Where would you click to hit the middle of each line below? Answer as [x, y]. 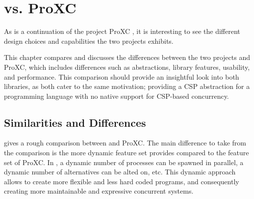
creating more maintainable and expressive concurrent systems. [99, 191]
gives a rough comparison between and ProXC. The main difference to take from [125, 143]
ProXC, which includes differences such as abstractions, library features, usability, [127, 67]
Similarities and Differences [75, 122]
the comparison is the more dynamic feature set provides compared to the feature [127, 153]
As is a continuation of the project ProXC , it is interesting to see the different [122, 31]
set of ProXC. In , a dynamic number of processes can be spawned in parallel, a [124, 162]
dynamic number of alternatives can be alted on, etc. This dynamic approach [120, 172]
